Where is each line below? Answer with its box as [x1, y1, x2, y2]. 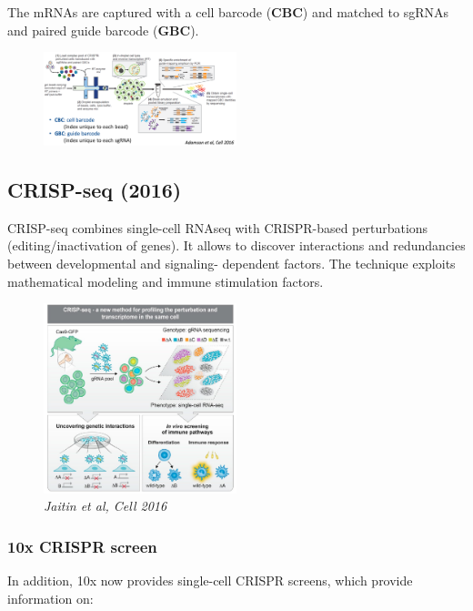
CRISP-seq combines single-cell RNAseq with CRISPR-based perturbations [7, 218, 428, 237]
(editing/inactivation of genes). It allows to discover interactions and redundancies [7, 236, 466, 255]
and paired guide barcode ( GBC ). [7, 20, 199, 39]
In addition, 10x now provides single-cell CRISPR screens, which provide [7, 571, 413, 590]
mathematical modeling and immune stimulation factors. [7, 271, 324, 290]
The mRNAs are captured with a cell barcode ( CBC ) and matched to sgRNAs [7, 3, 448, 21]
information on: [7, 588, 94, 607]
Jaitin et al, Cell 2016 [44, 496, 167, 515]
